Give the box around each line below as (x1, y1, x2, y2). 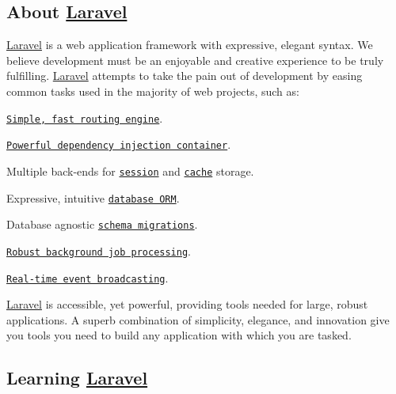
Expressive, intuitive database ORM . (6, 189, 180, 206)
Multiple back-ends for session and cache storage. (6, 162, 254, 179)
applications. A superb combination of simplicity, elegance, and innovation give (6, 311, 390, 328)
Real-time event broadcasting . (6, 269, 169, 286)
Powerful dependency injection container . (6, 136, 231, 153)
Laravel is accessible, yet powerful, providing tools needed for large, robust (6, 296, 368, 313)
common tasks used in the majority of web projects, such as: (6, 82, 299, 99)
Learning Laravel (6, 366, 148, 390)
